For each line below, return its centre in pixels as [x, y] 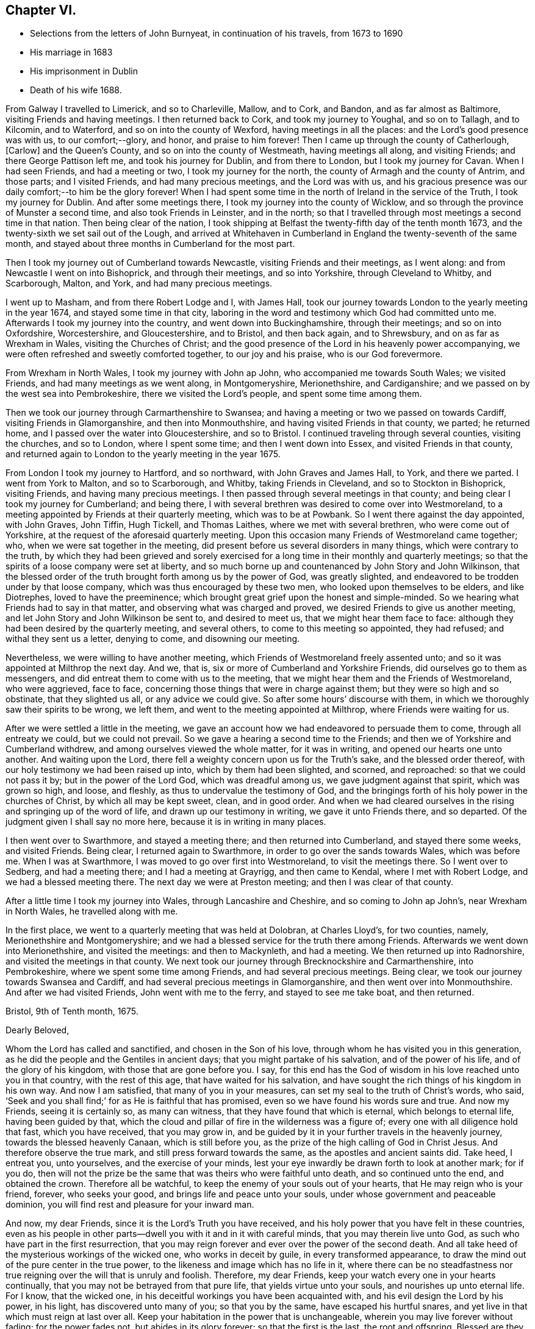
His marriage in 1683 [71, 52]
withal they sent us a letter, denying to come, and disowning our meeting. [153, 639]
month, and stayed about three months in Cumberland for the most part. [150, 244]
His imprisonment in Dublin [84, 71]
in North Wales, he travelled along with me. [92, 911]
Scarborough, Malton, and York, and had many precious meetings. [139, 283]
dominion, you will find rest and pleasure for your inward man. [130, 1205]
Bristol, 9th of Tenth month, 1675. [72, 1011]
